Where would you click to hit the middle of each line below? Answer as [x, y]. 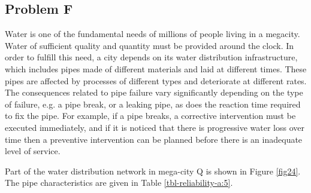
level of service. [33, 151]
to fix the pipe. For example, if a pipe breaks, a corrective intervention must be [150, 116]
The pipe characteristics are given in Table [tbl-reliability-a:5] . [119, 183]
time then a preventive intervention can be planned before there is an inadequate [154, 139]
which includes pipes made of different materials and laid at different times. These [156, 68]
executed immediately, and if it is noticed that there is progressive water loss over [155, 127]
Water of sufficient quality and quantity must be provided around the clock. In [150, 45]
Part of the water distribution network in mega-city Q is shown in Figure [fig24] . [153, 171]
